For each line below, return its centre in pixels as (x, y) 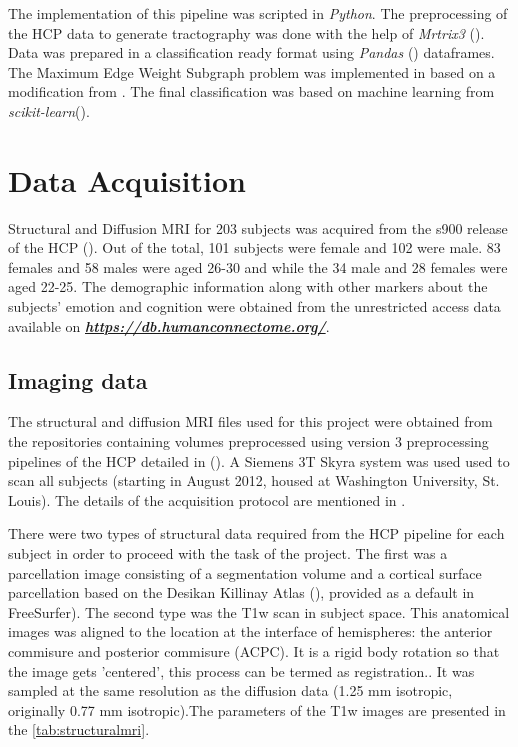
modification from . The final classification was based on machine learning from (251, 91)
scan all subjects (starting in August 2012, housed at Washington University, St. (254, 480)
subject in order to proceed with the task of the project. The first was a (228, 553)
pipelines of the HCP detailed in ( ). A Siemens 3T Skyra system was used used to (259, 460)
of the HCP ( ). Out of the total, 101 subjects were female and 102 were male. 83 (254, 247)
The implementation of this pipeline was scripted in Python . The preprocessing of (258, 13)
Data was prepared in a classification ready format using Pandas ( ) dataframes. (251, 52)
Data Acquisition (127, 179)
